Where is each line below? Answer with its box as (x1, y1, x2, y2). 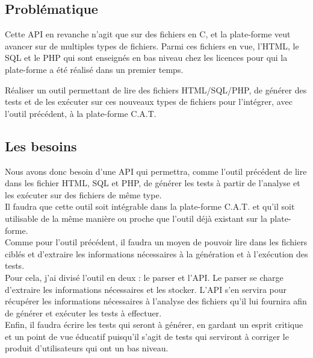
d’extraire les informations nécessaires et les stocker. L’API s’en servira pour (5, 283, 287, 295)
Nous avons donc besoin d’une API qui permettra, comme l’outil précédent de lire (5, 165, 307, 177)
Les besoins (5, 136, 77, 155)
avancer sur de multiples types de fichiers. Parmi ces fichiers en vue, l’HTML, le (5, 39, 299, 52)
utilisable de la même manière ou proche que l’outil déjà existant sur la (5, 212, 267, 224)
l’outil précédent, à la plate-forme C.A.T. (5, 107, 156, 119)
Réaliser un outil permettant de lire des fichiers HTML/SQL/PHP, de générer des (5, 83, 307, 96)
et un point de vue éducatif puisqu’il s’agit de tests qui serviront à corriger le (5, 330, 289, 342)
